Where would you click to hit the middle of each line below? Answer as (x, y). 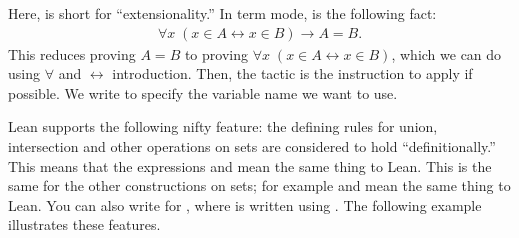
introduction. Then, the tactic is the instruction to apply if (292, 73)
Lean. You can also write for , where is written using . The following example (245, 204)
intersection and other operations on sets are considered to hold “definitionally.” (252, 146)
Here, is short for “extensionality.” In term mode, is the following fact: (222, 13)
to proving (216, 53)
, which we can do (446, 53)
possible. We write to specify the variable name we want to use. (203, 92)
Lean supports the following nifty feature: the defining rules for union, (223, 126)
